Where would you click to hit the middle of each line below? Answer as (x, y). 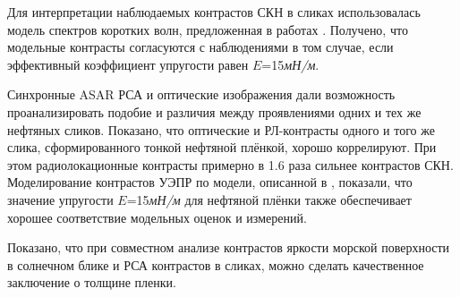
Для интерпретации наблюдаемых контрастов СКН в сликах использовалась (214, 12)
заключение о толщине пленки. (92, 282)
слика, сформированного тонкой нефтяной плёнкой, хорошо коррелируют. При (222, 147)
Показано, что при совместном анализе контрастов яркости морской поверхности (229, 247)
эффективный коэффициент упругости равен (128, 64)
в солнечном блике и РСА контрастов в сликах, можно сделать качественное (216, 264)
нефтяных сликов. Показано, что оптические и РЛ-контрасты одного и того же (221, 129)
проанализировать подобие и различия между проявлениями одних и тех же (214, 111)
